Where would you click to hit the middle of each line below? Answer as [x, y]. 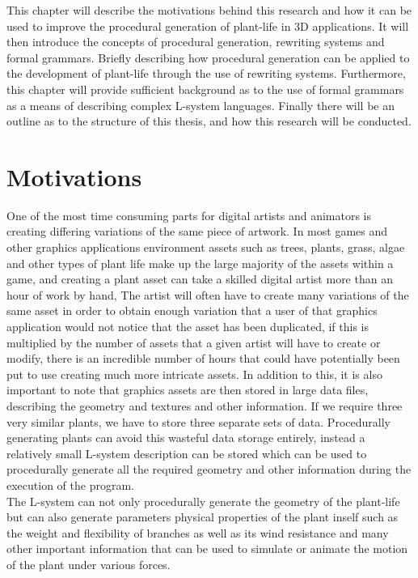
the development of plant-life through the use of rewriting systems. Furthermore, [206, 73]
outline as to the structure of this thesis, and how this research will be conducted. [209, 121]
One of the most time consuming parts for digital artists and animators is [189, 215]
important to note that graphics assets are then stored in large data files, [188, 390]
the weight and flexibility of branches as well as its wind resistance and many [198, 532]
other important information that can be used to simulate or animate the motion [207, 548]
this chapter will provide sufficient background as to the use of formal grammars [205, 89]
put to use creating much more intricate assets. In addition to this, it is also [194, 374]
